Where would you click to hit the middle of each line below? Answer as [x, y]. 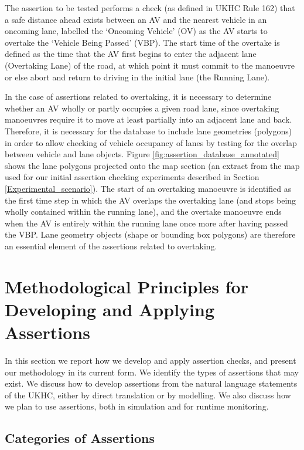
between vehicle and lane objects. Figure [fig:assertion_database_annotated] [142, 154]
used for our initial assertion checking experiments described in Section [132, 177]
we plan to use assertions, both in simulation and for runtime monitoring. [137, 406]
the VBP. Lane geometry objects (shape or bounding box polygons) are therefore [150, 234]
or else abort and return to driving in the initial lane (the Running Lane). [137, 77]
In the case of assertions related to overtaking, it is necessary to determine [138, 97]
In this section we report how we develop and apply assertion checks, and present [151, 360]
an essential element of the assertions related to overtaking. [111, 246]
